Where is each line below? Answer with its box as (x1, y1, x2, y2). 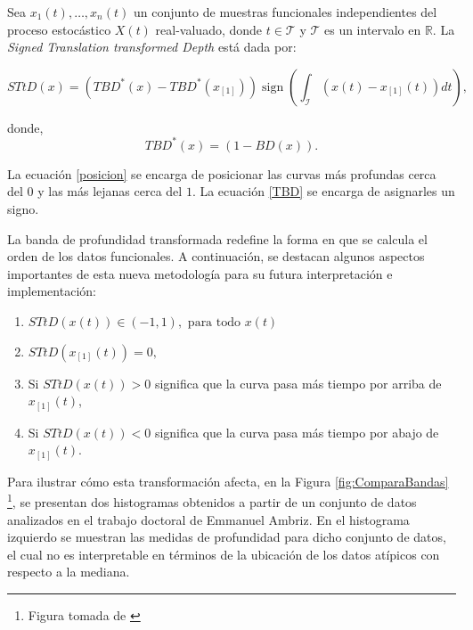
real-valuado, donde (155, 20, 263, 38)
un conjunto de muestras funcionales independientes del (133, 3, 437, 20)
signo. (7, 200, 39, 218)
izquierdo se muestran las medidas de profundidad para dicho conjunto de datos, (7, 528, 446, 546)
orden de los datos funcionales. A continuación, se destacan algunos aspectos (7, 247, 425, 266)
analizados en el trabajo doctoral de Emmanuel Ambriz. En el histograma (7, 510, 410, 528)
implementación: (7, 282, 96, 300)
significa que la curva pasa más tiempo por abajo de (154, 422, 439, 441)
